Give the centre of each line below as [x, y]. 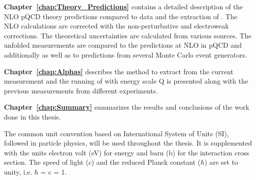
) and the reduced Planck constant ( [146, 162]
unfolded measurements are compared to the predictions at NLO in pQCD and [123, 45]
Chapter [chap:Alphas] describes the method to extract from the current [119, 71]
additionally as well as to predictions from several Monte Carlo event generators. [126, 54]
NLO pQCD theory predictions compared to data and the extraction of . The [121, 16]
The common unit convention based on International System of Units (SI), [116, 133]
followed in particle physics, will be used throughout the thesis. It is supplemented [128, 143]
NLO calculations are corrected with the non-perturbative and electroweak [116, 26]
